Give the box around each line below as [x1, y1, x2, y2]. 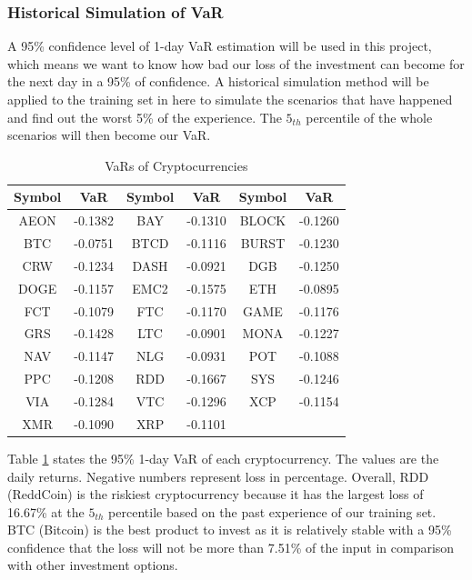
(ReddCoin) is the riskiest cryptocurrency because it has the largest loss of [7, 485, 424, 504]
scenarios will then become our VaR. [7, 125, 211, 145]
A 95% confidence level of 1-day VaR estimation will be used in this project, [7, 36, 432, 55]
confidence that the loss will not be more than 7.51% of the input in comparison [7, 537, 455, 556]
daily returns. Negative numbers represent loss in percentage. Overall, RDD [7, 466, 429, 485]
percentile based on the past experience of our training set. [108, 502, 437, 521]
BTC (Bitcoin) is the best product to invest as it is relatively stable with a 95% [7, 520, 452, 539]
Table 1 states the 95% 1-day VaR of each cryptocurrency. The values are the [7, 448, 439, 467]
